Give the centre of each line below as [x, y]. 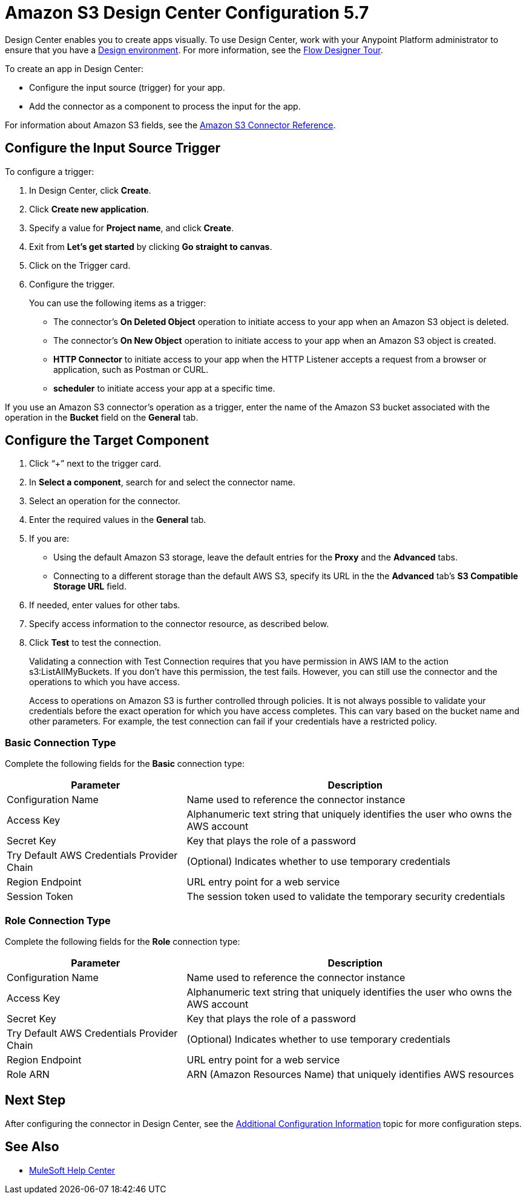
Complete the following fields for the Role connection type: [123, 941]
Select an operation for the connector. [105, 501]
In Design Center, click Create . [90, 190]
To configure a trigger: [50, 171]
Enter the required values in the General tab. [118, 520]
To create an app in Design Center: [74, 68]
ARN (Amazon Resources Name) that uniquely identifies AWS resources [350, 1074]
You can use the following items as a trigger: [118, 303]
